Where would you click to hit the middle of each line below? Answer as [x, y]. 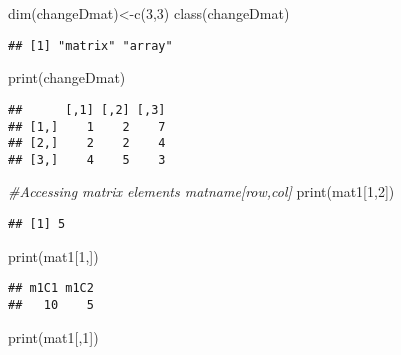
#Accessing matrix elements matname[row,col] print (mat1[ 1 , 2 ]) [201, 191]
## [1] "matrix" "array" [90, 45]
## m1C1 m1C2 [51, 288]
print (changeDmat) [67, 77]
